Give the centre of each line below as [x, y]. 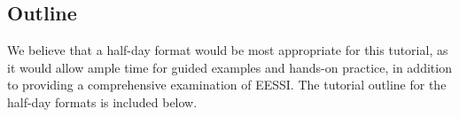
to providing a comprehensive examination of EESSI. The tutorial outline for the [227, 85]
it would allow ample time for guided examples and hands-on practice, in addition [229, 67]
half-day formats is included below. [102, 101]
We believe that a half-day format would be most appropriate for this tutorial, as [228, 50]
